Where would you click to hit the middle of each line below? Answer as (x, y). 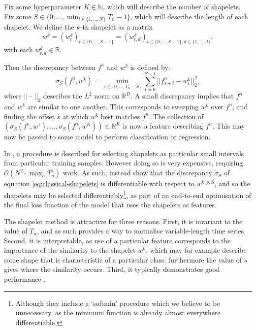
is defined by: (150, 67)
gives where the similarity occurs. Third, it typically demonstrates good (112, 269)
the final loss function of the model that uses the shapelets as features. (110, 204)
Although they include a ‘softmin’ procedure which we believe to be (118, 303)
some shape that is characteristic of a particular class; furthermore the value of (123, 259)
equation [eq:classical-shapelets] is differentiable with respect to (99, 183)
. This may (229, 126)
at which (76, 116)
